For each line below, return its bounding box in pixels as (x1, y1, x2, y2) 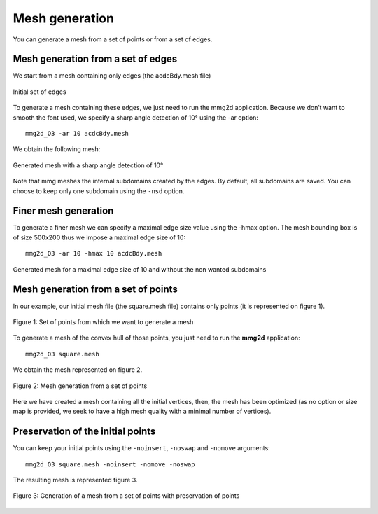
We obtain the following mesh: (13, 145, 101, 153)
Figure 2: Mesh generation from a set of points (13, 382, 148, 390)
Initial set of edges (13, 88, 66, 96)
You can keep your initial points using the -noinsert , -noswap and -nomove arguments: (13, 444, 271, 452)
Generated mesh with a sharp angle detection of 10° (13, 161, 164, 169)
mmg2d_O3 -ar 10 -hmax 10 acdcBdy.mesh (25, 249, 162, 258)
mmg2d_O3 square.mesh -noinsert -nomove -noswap (25, 460, 195, 468)
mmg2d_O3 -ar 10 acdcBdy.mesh (25, 130, 129, 138)
